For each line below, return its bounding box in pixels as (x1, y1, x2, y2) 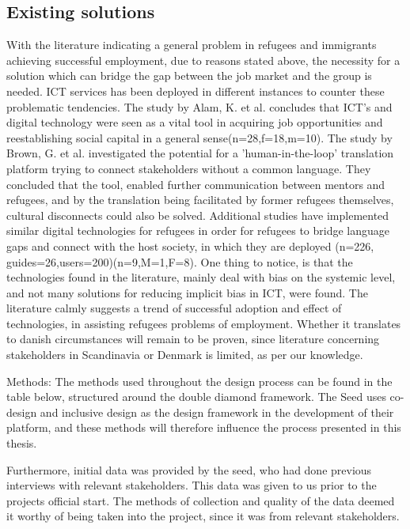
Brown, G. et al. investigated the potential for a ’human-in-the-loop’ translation (6, 145, 394, 161)
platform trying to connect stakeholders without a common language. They (6, 160, 371, 176)
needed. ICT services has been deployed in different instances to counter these (6, 82, 385, 99)
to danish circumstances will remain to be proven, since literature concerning (6, 331, 380, 347)
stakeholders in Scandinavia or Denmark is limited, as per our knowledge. (6, 346, 363, 363)
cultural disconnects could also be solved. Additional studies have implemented (6, 206, 389, 223)
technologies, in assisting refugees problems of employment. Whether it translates (6, 315, 401, 331)
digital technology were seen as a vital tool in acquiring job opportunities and (6, 114, 383, 130)
